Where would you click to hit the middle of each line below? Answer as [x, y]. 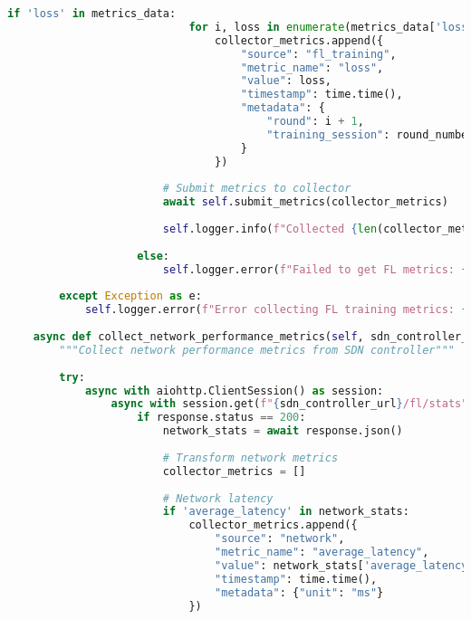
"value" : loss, [286, 81]
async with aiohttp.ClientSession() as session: [234, 390]
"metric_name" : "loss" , [312, 67]
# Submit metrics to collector [257, 189]
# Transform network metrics [250, 457]
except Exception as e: [130, 296]
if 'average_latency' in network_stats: [286, 512]
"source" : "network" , [280, 539]
